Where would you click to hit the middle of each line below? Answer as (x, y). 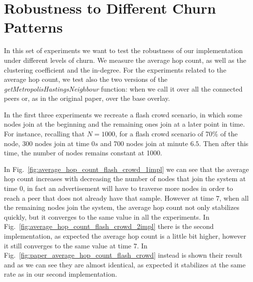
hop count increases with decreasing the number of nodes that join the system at (125, 179)
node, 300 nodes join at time (47, 143)
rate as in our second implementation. (61, 274)
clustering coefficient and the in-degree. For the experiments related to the (115, 69)
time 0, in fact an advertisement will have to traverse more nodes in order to (119, 188)
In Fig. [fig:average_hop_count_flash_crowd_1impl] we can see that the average (126, 169)
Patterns (33, 27)
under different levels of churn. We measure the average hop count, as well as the (125, 60)
